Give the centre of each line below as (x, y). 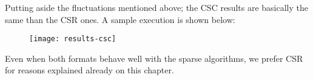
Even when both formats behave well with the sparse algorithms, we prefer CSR (154, 58)
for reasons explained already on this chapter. (89, 70)
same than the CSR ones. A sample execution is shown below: (120, 19)
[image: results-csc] (73, 39)
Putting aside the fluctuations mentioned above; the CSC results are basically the (156, 7)
